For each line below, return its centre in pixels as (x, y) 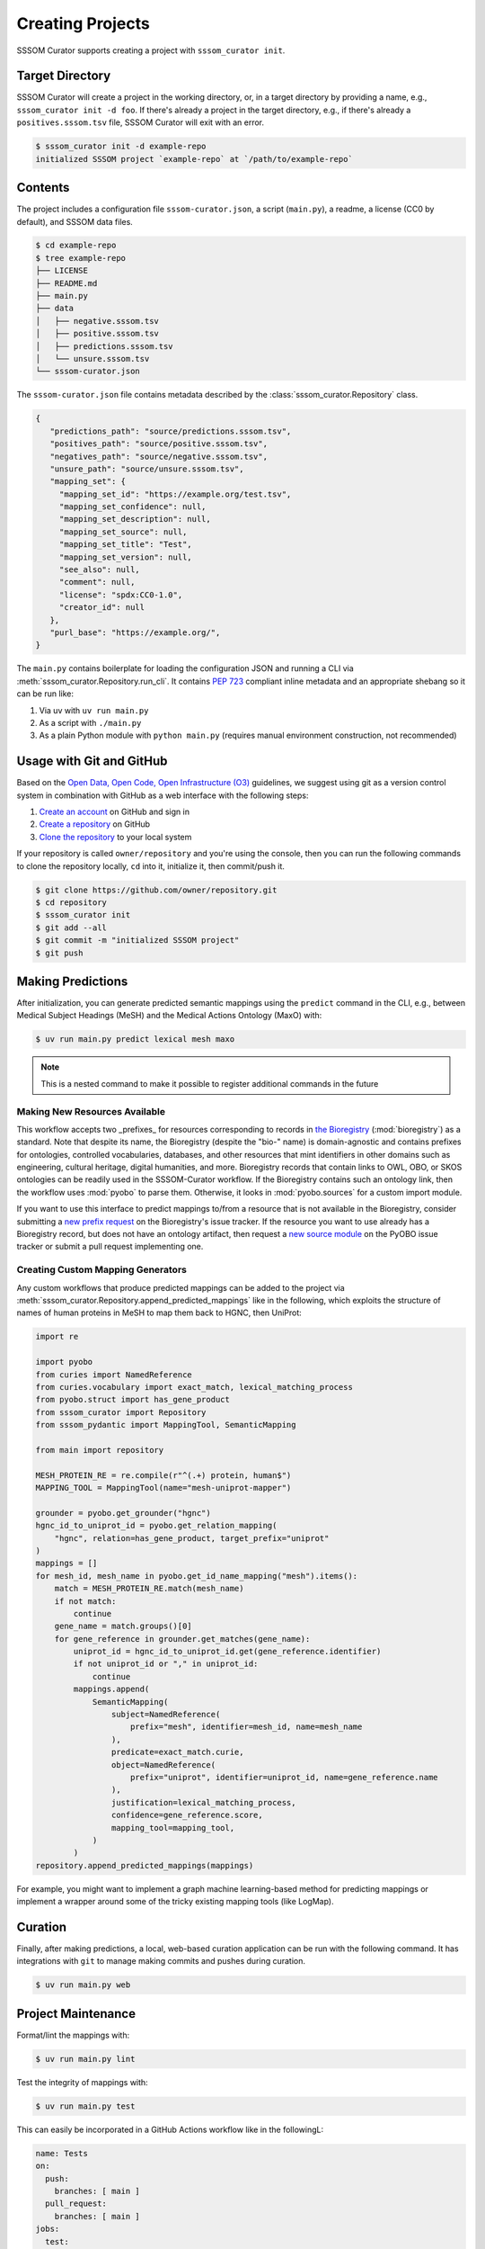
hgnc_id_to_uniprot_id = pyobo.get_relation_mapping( (156, 1526)
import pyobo (64, 1362)
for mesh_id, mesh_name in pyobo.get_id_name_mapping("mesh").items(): (197, 1576)
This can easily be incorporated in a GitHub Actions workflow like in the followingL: (170, 2129)
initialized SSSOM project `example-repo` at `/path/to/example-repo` (194, 159)
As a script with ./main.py (90, 722)
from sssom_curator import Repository (121, 1412)
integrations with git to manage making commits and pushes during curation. (161, 1961)
